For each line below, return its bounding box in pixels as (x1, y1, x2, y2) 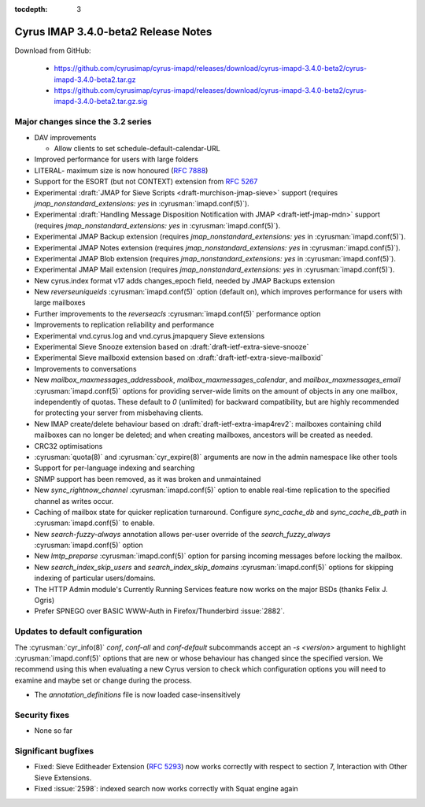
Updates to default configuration (14, 626, 142, 637)
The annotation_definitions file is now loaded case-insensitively (34, 690, 241, 700)
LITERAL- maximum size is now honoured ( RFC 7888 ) (34, 165, 209, 175)
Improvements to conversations (34, 364, 137, 373)
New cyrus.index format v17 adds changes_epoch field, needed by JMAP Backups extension (34, 276, 335, 285)
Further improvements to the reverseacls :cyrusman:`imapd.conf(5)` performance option (34, 309, 321, 318)
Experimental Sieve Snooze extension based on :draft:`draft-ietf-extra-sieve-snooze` (34, 342, 309, 352)
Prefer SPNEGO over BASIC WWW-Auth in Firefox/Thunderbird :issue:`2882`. (34, 606, 285, 616)
